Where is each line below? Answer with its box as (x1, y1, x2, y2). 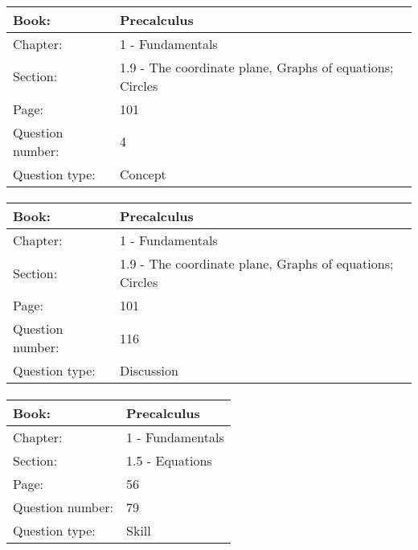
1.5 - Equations (126, 450, 212, 470)
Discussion (119, 361, 178, 380)
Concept (119, 164, 166, 183)
